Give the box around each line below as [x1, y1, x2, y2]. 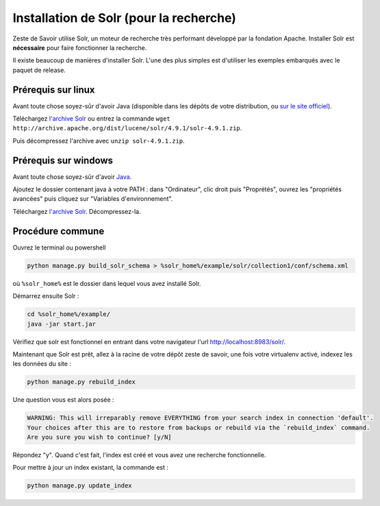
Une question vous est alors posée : [12, 396, 114, 404]
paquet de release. [12, 66, 66, 74]
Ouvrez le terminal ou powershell [12, 243, 106, 252]
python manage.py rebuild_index [27, 378, 136, 386]
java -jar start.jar [27, 320, 96, 328]
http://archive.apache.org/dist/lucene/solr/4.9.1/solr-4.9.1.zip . [12, 124, 242, 132]
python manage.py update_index [27, 482, 133, 490]
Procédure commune [12, 225, 105, 237]
